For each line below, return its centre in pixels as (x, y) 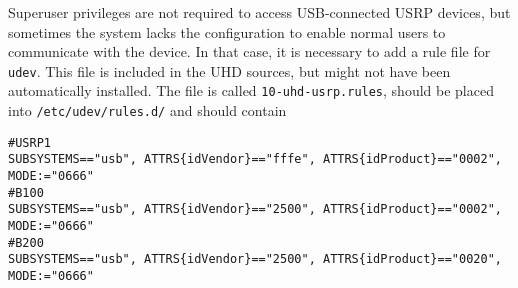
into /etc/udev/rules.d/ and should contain (147, 110)
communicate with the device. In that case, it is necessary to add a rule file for (249, 51)
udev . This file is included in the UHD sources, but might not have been (229, 70)
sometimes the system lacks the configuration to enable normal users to (227, 31)
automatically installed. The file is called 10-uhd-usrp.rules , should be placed (251, 90)
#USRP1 (29, 142)
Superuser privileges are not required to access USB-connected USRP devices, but (259, 12)
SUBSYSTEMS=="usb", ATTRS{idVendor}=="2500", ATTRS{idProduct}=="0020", (255, 259)
